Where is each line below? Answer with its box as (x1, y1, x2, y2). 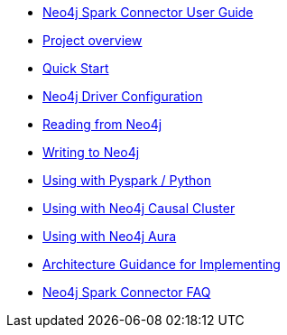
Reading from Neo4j (42, 116, 162, 132)
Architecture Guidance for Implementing (42, 256, 281, 272)
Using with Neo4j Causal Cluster (42, 200, 236, 216)
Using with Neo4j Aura (42, 228, 177, 244)
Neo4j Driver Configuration (42, 88, 203, 104)
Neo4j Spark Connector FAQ (42, 284, 211, 300)
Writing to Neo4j (42, 144, 140, 160)
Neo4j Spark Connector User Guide (42, 5, 254, 20)
